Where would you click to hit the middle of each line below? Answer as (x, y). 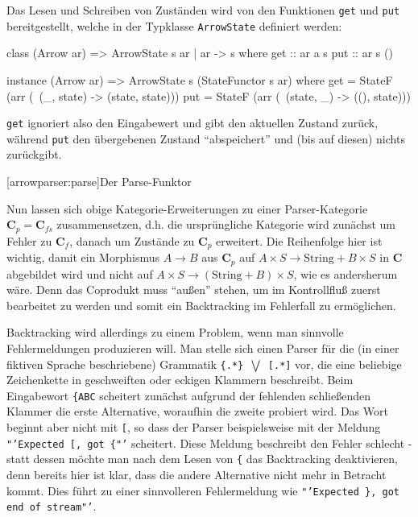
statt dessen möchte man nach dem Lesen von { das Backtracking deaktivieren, (202, 459)
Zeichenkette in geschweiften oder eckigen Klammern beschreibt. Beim (180, 380)
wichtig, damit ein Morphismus (83, 257)
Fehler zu (29, 240)
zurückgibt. (34, 154)
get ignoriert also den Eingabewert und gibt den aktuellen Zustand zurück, (192, 123)
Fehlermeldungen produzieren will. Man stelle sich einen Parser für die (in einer (203, 347)
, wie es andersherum (346, 273)
